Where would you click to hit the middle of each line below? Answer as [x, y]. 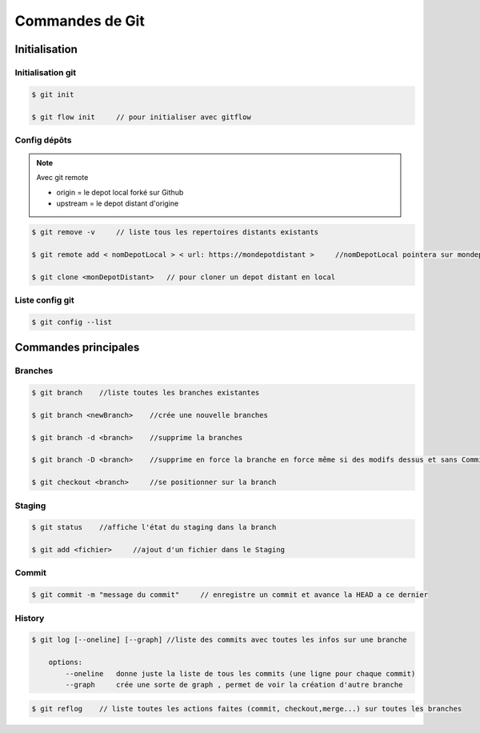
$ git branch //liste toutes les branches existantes [146, 393]
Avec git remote [62, 178]
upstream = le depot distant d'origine [118, 203]
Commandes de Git [80, 21]
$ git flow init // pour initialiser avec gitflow [141, 117]
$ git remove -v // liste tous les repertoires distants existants [175, 232]
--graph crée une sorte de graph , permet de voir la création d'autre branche [234, 685]
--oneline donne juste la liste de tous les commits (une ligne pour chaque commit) [240, 673]
